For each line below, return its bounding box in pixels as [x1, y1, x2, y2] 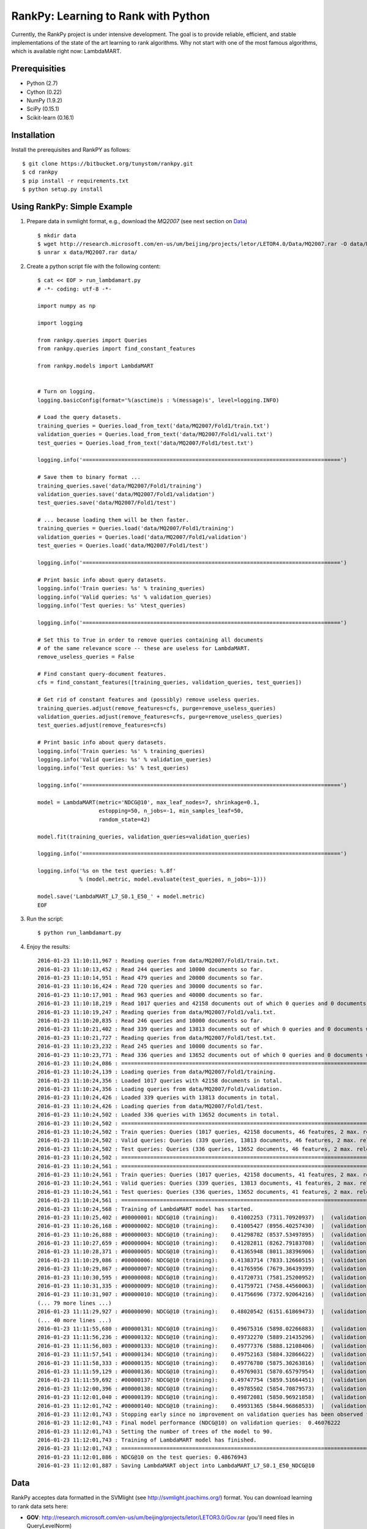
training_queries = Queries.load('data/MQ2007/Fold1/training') [37, 525, 235, 532]
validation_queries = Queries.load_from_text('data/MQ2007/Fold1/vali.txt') [37, 431, 273, 438]
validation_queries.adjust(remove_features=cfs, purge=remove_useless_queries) [37, 713, 283, 720]
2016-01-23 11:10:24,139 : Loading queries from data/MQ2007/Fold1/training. [37, 1068, 276, 1076]
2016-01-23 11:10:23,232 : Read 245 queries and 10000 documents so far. [37, 1043, 264, 1050]
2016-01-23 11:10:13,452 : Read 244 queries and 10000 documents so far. [37, 966, 264, 972]
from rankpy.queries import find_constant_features [37, 346, 196, 352]
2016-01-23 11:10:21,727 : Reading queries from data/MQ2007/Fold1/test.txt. [37, 1034, 276, 1041]
